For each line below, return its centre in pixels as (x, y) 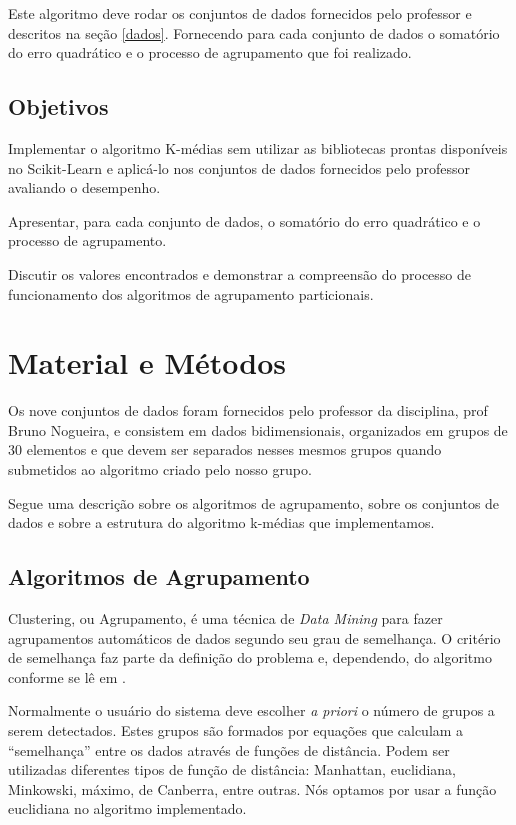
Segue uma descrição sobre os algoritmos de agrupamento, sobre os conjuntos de (254, 502)
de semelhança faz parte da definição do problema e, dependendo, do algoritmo (250, 657)
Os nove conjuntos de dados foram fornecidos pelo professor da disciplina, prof (248, 410)
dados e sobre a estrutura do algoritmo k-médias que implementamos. (221, 522)
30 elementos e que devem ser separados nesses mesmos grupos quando (225, 449)
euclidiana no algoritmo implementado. (127, 808)
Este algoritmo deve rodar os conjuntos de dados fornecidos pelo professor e (240, 13)
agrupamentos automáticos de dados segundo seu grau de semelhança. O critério (254, 637)
